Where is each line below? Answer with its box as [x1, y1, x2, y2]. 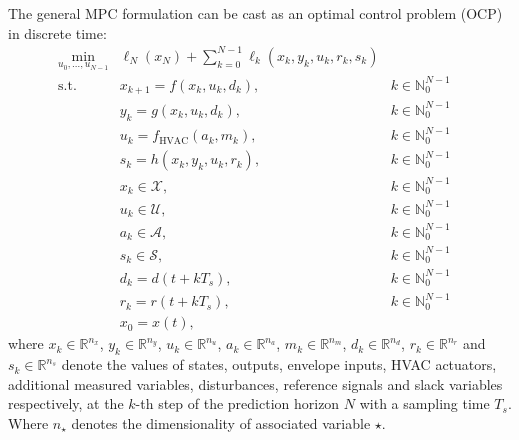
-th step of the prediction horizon [135, 393, 340, 414]
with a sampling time [359, 393, 490, 414]
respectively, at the [8, 393, 124, 414]
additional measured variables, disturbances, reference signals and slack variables [8, 373, 503, 394]
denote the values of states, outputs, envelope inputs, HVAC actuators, [61, 354, 497, 375]
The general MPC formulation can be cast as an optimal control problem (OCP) [8, 3, 503, 23]
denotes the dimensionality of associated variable [71, 412, 371, 433]
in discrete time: [8, 22, 107, 43]
